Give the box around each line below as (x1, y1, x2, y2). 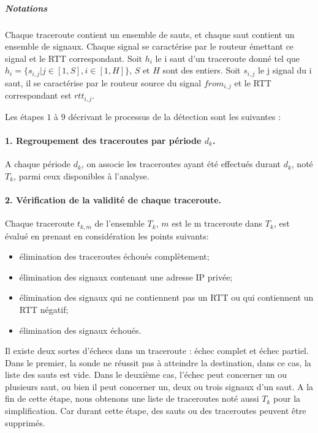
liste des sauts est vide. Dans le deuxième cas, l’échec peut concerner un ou (5, 368, 287, 381)
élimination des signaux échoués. (19, 323, 142, 336)
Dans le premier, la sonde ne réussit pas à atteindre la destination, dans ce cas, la (5, 356, 311, 369)
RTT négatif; (19, 303, 69, 315)
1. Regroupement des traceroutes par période (5, 134, 202, 146)
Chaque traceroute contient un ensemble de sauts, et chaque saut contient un (5, 28, 295, 40)
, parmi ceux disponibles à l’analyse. (13, 169, 150, 182)
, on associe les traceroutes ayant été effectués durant (81, 157, 281, 170)
